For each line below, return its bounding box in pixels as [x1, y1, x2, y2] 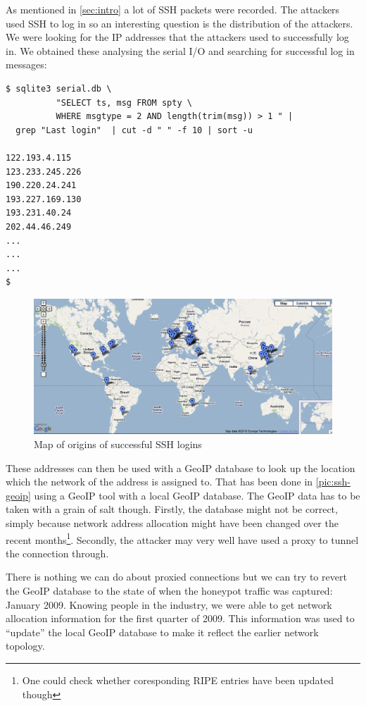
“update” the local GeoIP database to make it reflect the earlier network [6, 624, 319, 639]
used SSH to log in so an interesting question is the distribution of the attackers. [6, 16, 353, 30]
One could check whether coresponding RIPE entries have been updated [22, 672, 334, 687]
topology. [6, 638, 45, 653]
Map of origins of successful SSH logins [34, 437, 202, 451]
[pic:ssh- [315, 474, 351, 489]
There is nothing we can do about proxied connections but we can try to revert [6, 569, 347, 584]
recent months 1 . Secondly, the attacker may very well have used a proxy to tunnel [6, 530, 359, 547]
